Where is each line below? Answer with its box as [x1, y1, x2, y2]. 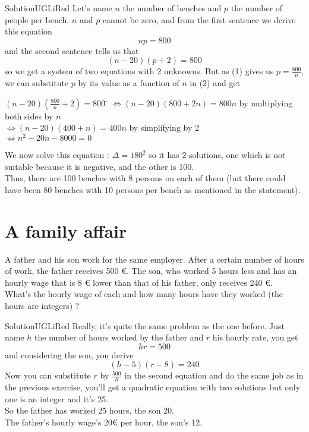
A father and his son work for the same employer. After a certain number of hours [5, 253, 304, 265]
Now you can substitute [5, 369, 91, 381]
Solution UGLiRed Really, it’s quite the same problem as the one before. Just [5, 319, 285, 332]
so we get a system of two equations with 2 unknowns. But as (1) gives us [5, 65, 274, 77]
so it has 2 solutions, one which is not [149, 149, 286, 161]
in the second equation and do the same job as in [124, 369, 304, 381]
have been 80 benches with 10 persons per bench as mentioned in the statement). [5, 183, 301, 195]
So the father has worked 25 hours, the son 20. [5, 404, 175, 417]
